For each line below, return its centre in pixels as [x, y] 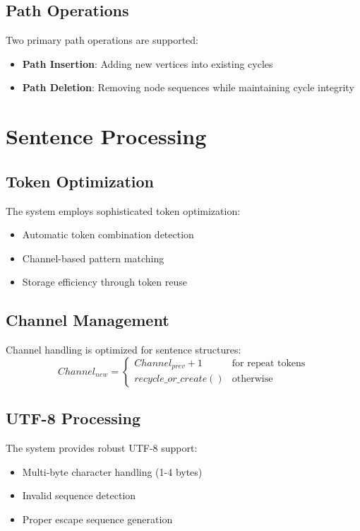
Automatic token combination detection [108, 234]
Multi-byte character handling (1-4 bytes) [112, 471]
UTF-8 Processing [73, 418]
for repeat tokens [269, 363]
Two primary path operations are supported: [102, 40]
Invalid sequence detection [79, 495]
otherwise [252, 379]
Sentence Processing [106, 136]
